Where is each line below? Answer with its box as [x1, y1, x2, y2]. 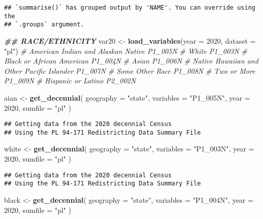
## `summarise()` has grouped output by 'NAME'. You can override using [4, 4, 255, 11]
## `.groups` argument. [4, 21, 84, 28]
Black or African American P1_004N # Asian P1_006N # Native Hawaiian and [4, 55, 258, 66]
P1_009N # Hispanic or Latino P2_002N [4, 75, 136, 86]
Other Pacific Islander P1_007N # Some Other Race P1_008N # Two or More [4, 65, 255, 76]
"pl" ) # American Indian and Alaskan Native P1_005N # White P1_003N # [4, 45, 248, 56]
